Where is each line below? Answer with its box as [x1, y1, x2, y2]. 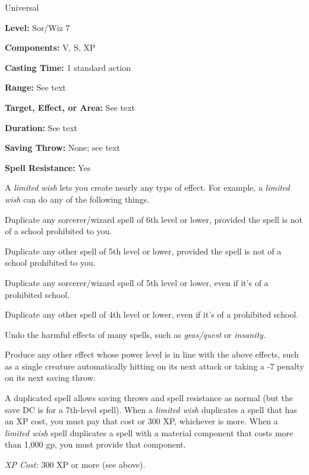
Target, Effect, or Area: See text [5, 101, 135, 113]
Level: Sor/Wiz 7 [5, 21, 70, 33]
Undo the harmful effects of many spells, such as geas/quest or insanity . [5, 328, 266, 340]
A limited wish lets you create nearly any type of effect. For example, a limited [5, 181, 290, 194]
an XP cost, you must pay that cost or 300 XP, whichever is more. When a [5, 415, 278, 427]
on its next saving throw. [5, 371, 96, 384]
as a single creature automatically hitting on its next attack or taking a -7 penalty [5, 359, 304, 372]
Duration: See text [5, 121, 77, 134]
